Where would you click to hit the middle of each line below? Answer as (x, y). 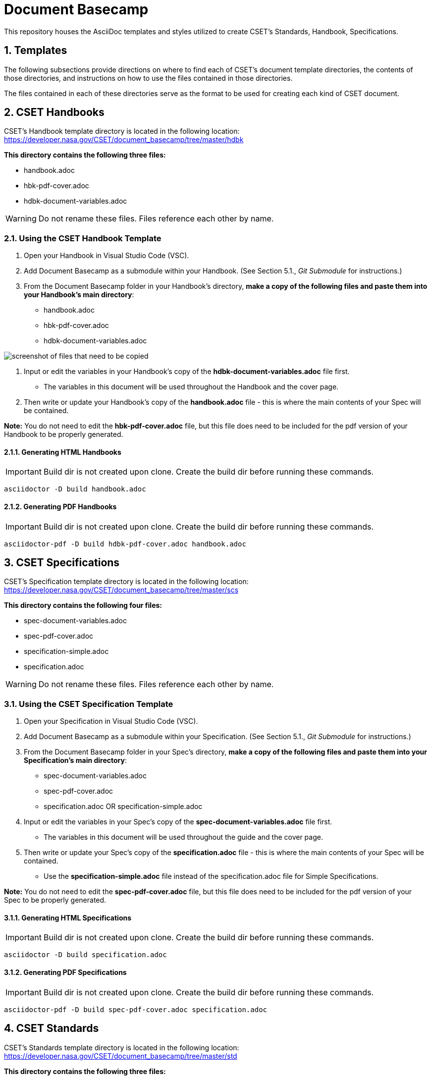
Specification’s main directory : (76, 760)
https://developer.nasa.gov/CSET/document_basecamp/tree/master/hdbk (124, 140)
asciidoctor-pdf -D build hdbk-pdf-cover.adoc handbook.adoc (125, 544)
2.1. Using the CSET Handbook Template (83, 238)
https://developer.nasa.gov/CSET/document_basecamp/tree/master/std (121, 1056)
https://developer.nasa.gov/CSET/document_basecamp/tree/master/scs (121, 590)
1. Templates (36, 51)
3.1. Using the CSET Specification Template (89, 704)
